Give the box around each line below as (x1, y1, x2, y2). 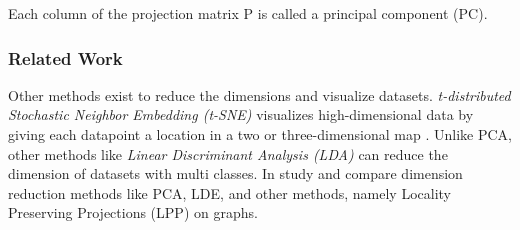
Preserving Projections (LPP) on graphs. (8, 202, 258, 223)
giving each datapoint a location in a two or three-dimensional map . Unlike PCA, (8, 124, 512, 144)
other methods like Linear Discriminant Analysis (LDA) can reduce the (8, 143, 448, 164)
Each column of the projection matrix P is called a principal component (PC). (8, 3, 488, 23)
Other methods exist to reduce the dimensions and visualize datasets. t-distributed (8, 84, 511, 105)
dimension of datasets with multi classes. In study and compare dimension (8, 163, 463, 184)
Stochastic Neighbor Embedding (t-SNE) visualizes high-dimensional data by (8, 104, 474, 125)
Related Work (8, 45, 123, 70)
